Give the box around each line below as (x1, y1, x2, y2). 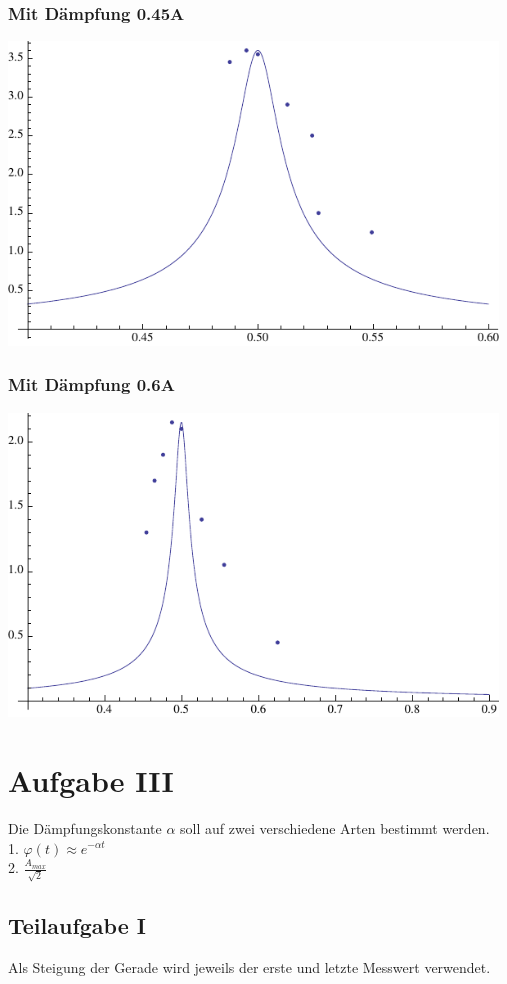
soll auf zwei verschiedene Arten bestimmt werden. (180, 817, 490, 838)
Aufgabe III (8, 760, 174, 801)
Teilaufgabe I (8, 910, 146, 941)
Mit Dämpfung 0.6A (8, 372, 175, 397)
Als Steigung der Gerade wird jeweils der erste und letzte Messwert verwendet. (8, 957, 491, 978)
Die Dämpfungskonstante (8, 817, 162, 838)
